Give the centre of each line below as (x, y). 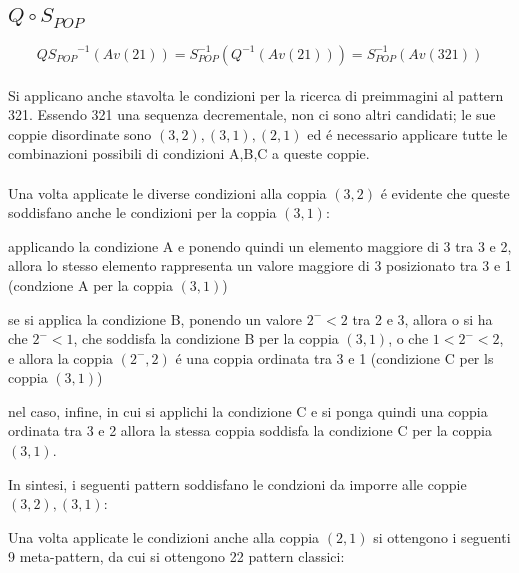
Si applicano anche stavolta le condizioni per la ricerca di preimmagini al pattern (256, 94)
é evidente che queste (445, 192)
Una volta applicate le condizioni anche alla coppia (164, 536)
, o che (408, 338)
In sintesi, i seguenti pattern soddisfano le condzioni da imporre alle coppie (237, 483)
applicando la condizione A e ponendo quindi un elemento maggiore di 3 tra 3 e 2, (260, 245)
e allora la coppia (61, 357)
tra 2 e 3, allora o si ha (422, 318)
